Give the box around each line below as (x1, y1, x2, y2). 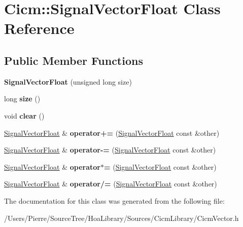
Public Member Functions (4, 52, 143, 68)
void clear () (4, 110, 45, 121)
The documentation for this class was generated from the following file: (4, 195, 225, 206)
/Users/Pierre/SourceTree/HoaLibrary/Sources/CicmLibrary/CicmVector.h (4, 212, 239, 223)
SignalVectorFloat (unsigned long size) (4, 76, 132, 87)
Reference (4, 18, 75, 39)
